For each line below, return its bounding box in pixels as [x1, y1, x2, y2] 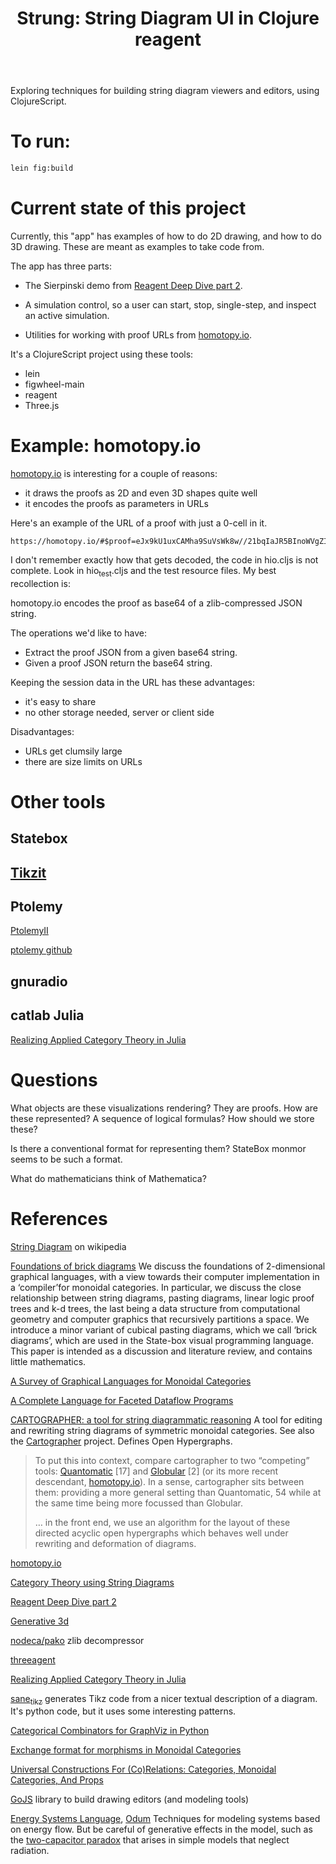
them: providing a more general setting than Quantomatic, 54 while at [34, 1486, 322, 1498]
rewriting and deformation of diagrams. [34, 1537, 197, 1549]
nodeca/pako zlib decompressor [10, 1634, 145, 1646]
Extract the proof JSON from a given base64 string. [24, 646, 238, 658]
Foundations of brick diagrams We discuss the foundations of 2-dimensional [10, 1260, 326, 1272]
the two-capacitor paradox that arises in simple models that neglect [10, 1834, 290, 1846]
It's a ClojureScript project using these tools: [10, 348, 194, 360]
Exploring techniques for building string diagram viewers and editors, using [10, 85, 320, 97]
